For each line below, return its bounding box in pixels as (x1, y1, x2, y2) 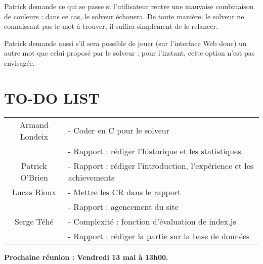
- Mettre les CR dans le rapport (68, 186, 181, 198)
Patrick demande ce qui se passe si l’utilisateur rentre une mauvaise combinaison (4, 1, 254, 11)
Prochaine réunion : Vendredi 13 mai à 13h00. (4, 251, 168, 262)
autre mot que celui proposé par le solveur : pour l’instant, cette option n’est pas (4, 48, 255, 58)
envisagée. (4, 57, 35, 68)
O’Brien (20, 171, 48, 183)
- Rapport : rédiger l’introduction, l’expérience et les (68, 159, 254, 171)
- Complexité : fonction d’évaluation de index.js (68, 215, 236, 227)
